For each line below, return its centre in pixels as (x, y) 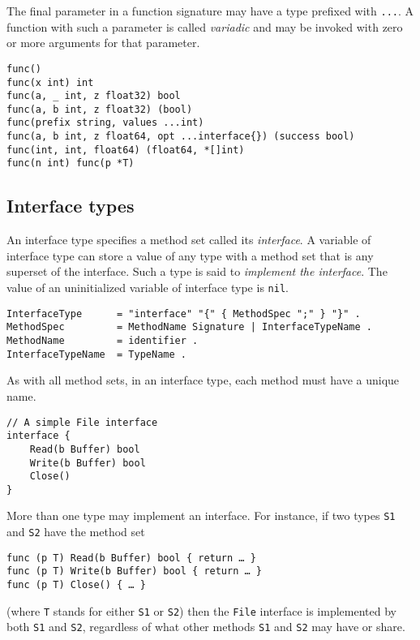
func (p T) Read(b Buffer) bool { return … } (131, 558)
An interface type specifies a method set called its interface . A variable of (189, 240)
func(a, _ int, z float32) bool (94, 96)
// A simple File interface (82, 422)
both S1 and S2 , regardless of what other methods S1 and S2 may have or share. (206, 627)
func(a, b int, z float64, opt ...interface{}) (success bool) (181, 137)
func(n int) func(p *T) (71, 163)
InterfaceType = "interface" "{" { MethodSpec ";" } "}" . (184, 314)
